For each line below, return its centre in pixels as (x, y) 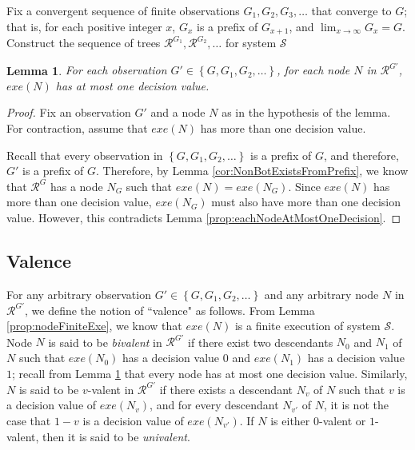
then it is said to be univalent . (116, 436)
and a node (178, 112)
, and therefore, (361, 155)
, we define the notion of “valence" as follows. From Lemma (170, 310)
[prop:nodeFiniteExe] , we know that (94, 326)
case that (29, 420)
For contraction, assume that (77, 127)
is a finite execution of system (307, 326)
